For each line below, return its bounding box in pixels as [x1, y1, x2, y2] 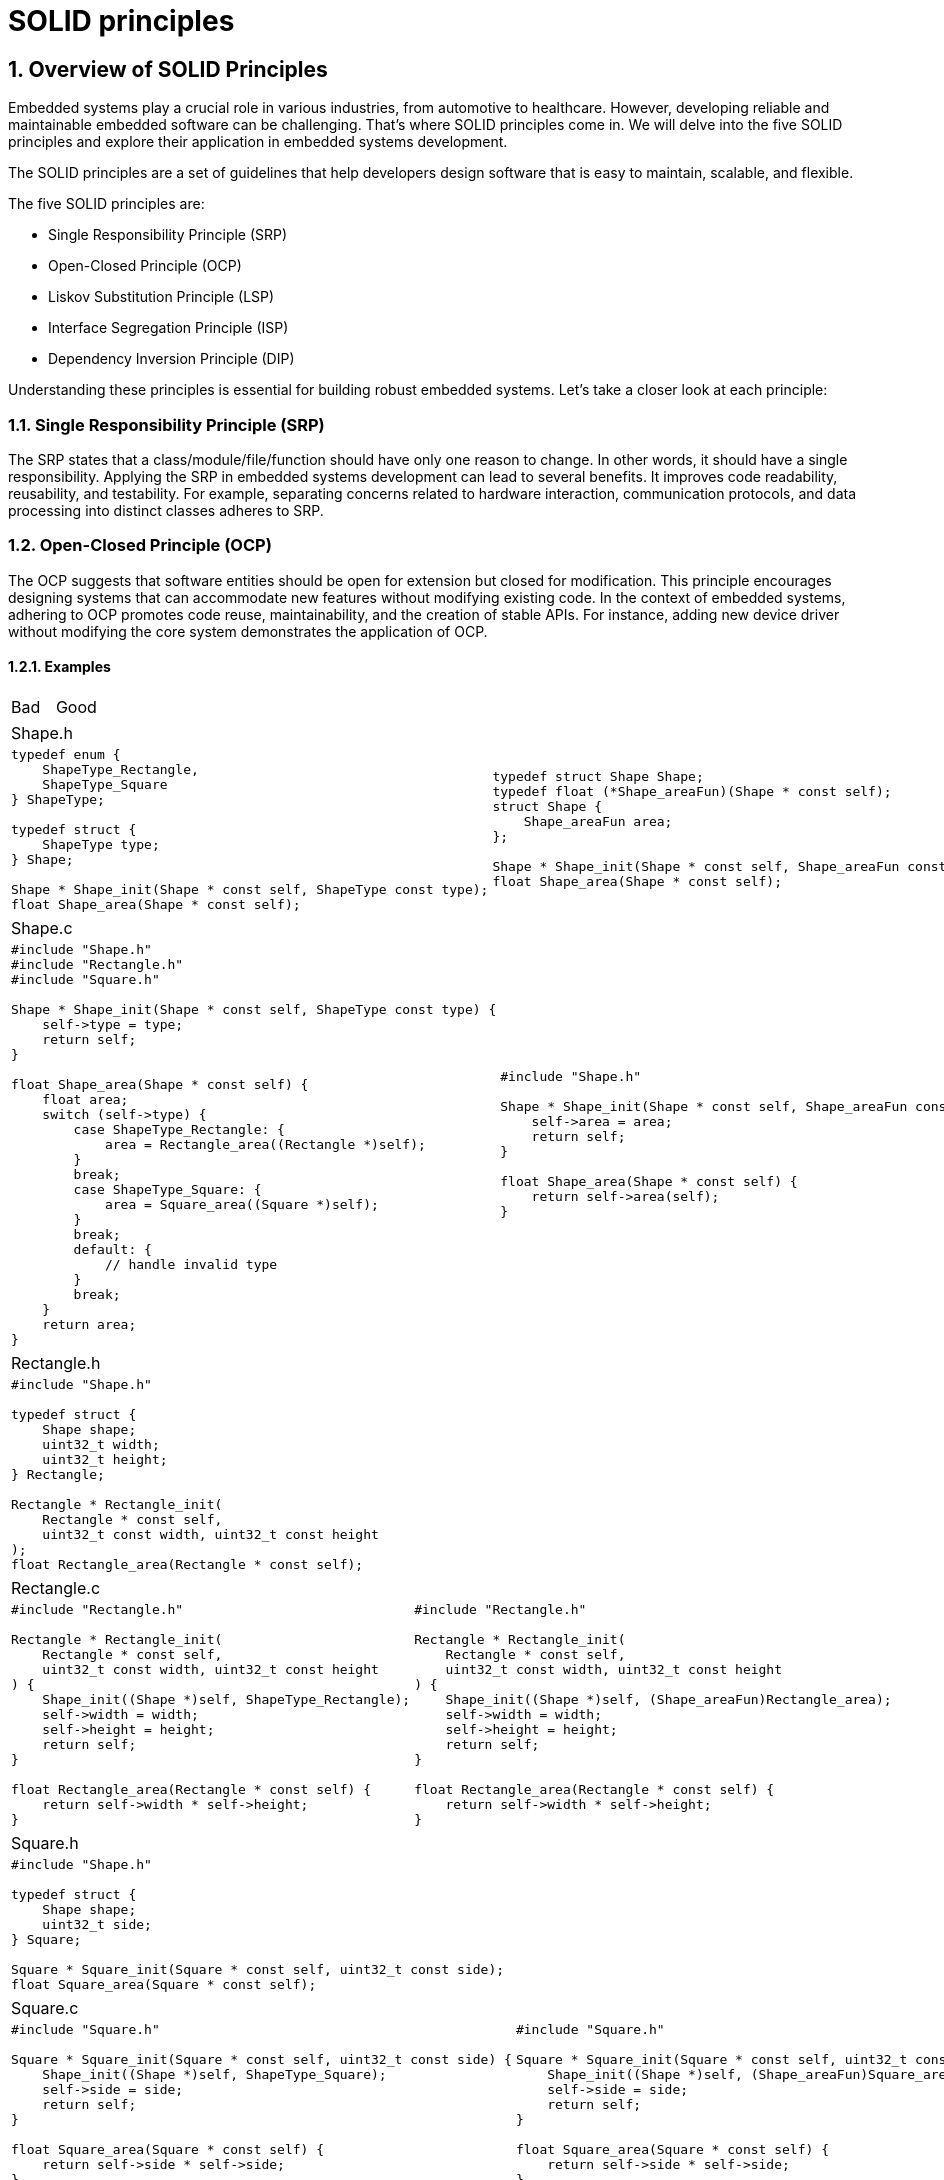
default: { [73, 1241, 152, 1257]
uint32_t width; [42, 1436, 160, 1452]
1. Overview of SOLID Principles [8, 56, 328, 82]
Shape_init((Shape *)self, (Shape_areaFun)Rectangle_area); [445, 1691, 892, 1707]
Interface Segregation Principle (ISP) [48, 319, 289, 337]
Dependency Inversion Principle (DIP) [48, 350, 295, 368]
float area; [42, 1091, 129, 1107]
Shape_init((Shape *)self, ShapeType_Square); [42, 2066, 387, 2082]
